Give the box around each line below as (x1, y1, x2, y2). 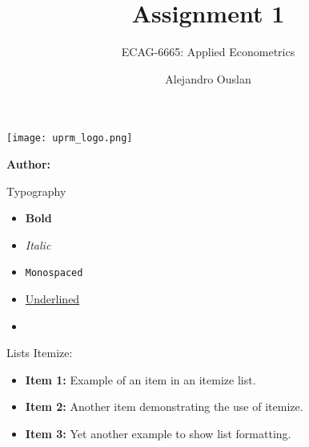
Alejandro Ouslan (165, 70, 251, 87)
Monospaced (25, 267, 83, 279)
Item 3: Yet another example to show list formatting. (25, 425, 291, 441)
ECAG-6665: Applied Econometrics (121, 43, 295, 60)
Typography (6, 182, 66, 199)
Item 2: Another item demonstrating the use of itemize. (25, 398, 303, 415)
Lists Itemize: (6, 344, 73, 361)
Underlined (25, 291, 80, 307)
